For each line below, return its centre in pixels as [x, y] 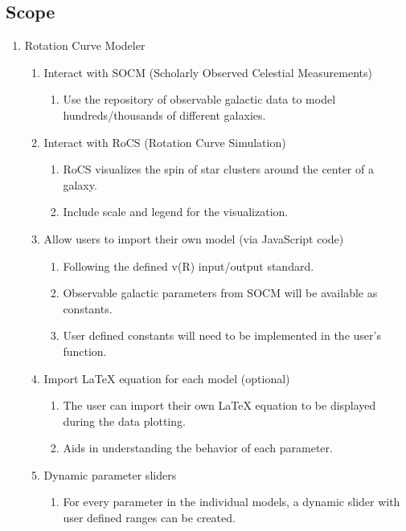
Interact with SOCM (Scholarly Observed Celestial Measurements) [208, 72]
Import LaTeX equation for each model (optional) [167, 378]
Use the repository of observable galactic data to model [199, 99]
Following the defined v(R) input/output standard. [189, 265]
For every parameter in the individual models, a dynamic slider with [232, 502]
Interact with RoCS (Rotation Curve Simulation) [165, 142]
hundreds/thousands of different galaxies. [164, 114]
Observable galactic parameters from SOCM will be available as [220, 293]
